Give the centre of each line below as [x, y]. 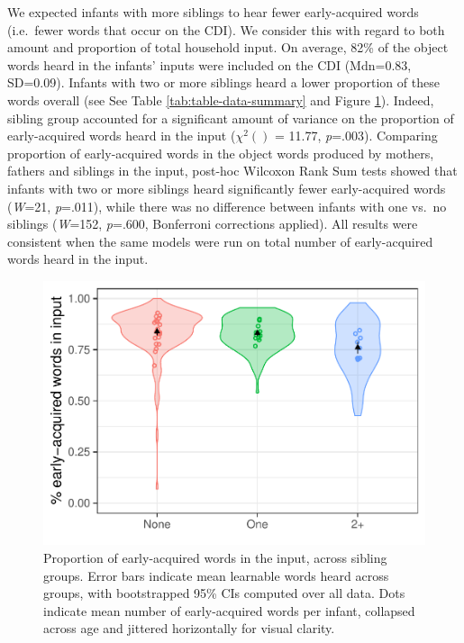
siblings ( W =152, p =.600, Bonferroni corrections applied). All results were [213, 224]
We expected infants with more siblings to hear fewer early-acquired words [213, 12]
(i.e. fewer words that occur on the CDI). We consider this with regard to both [226, 29]
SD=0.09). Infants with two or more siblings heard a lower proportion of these [223, 82]
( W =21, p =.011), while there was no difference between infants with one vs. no [227, 206]
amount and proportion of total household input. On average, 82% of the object [228, 47]
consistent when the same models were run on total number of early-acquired [220, 241]
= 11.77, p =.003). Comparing [356, 136]
